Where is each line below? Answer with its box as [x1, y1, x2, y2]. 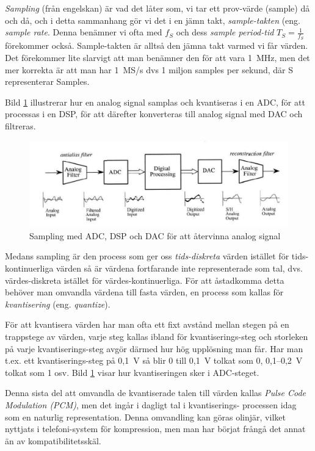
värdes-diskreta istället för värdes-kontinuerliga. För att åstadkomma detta [5, 273, 284, 286]
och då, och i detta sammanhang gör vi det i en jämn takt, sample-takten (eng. [5, 13, 301, 26]
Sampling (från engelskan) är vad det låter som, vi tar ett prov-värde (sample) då [5, 2, 310, 14]
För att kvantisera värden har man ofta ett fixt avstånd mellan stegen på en [5, 318, 289, 331]
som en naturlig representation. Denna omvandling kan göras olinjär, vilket [5, 410, 286, 423]
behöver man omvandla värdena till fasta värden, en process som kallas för [5, 286, 284, 298]
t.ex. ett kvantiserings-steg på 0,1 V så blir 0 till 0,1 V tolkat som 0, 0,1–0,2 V [5, 354, 303, 367]
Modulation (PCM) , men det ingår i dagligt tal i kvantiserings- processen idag [5, 398, 297, 411]
